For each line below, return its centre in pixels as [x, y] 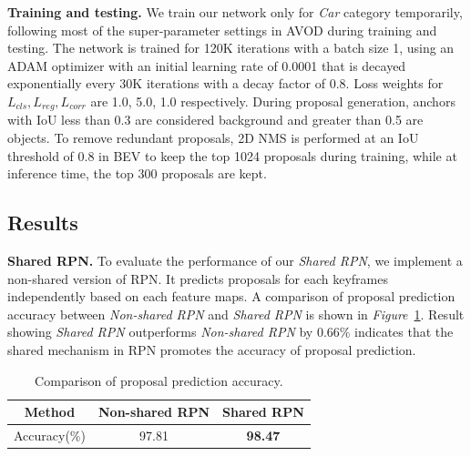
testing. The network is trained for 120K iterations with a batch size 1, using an [231, 48]
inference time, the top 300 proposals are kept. [137, 173]
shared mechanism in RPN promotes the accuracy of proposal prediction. [212, 349]
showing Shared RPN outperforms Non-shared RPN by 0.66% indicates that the [230, 332]
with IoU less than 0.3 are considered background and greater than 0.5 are [215, 120]
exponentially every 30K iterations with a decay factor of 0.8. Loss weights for [225, 83]
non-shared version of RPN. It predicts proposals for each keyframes [198, 278]
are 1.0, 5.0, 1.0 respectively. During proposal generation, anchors [273, 101]
